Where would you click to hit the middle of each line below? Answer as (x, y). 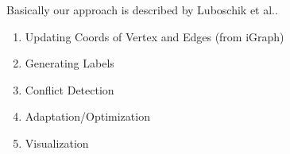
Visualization (57, 142)
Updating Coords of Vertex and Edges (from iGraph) (155, 36)
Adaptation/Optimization (87, 116)
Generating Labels (70, 63)
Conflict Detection (70, 89)
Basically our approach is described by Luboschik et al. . (142, 10)
